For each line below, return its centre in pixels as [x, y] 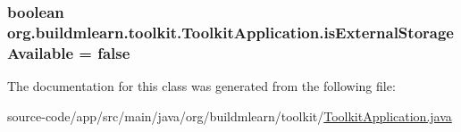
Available [41, 52]
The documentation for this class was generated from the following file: [201, 86]
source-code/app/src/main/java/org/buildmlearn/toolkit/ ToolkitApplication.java [230, 115]
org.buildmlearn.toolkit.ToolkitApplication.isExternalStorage [230, 32]
